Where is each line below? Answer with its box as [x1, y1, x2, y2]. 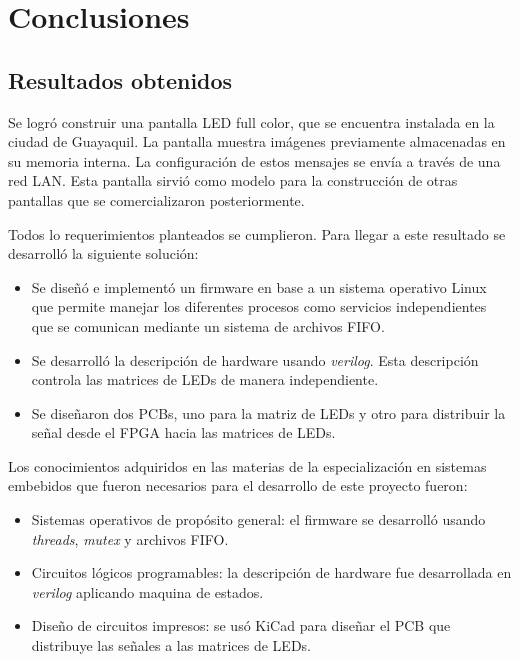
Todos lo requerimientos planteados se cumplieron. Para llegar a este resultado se [8, 223, 506, 244]
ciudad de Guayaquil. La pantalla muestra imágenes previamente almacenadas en [8, 131, 506, 152]
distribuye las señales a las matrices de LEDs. [31, 635, 312, 656]
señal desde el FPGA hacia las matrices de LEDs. [31, 422, 336, 443]
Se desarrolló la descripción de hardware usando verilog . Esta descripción [31, 349, 479, 370]
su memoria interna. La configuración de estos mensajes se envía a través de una [8, 150, 501, 171]
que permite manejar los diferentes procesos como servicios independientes [31, 296, 487, 317]
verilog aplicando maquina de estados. [31, 581, 264, 602]
